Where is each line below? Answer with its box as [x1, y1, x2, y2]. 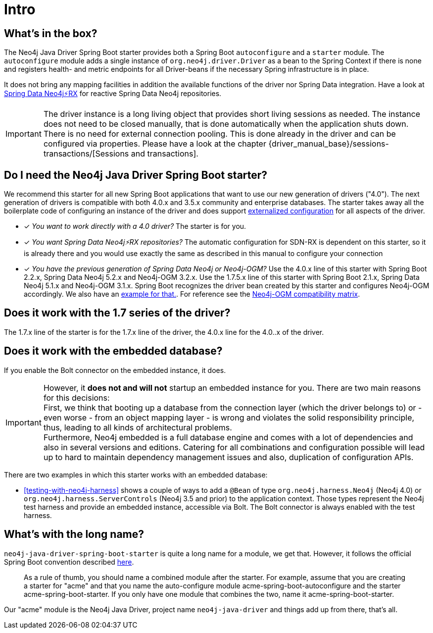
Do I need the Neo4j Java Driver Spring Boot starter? [4, 168, 268, 181]
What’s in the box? [4, 27, 97, 40]
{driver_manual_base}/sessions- [268, 139, 389, 149]
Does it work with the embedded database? [4, 345, 223, 358]
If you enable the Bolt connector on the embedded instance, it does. [4, 366, 226, 374]
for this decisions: [43, 392, 110, 403]
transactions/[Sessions [43, 149, 129, 159]
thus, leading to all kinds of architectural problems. [43, 422, 232, 432]
